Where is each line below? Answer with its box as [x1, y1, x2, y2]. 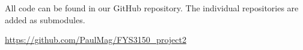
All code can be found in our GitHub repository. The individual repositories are [5, 2, 299, 14]
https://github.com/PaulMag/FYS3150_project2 [5, 33, 186, 46]
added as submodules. [5, 13, 85, 26]
